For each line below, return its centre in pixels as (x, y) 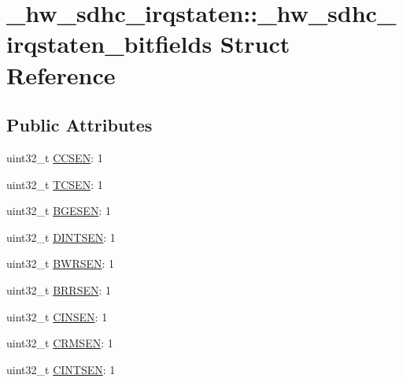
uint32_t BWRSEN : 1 (61, 263)
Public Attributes (79, 125)
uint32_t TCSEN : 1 (55, 184)
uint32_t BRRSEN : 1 (59, 289)
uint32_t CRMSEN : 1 (60, 343)
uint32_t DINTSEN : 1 (61, 237)
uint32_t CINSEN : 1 (57, 316)
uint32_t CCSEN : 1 (55, 157)
